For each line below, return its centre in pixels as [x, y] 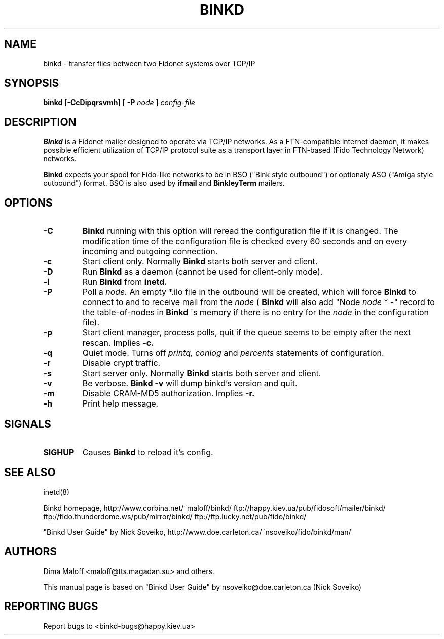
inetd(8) [57, 492]
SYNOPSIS [32, 83]
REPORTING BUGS [51, 607]
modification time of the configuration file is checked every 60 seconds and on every [245, 241]
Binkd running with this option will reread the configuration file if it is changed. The [240, 231]
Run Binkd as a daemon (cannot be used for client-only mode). [202, 272]
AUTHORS [31, 552]
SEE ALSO [30, 473]
